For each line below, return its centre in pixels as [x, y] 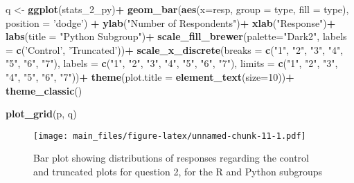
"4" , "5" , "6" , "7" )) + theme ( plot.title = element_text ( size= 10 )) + [150, 76]
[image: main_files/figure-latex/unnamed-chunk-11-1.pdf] [170, 136]
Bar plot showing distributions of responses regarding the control [171, 158]
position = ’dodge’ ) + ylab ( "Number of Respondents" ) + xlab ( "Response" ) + [171, 22]
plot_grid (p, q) [41, 114]
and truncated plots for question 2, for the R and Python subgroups [178, 171]
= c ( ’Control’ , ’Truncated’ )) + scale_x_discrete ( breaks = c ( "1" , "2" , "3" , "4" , [175, 49]
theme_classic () [44, 90]
